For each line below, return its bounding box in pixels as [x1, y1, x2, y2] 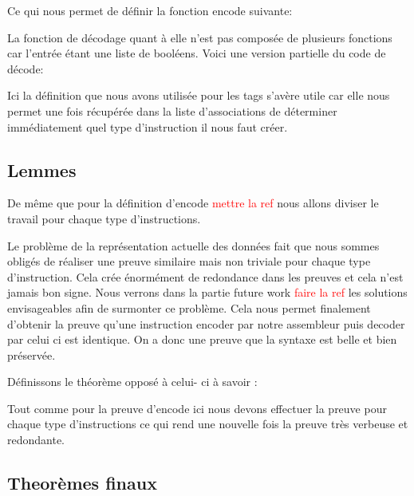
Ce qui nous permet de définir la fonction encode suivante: [7, 2, 293, 18]
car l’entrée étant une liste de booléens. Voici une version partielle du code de [7, 45, 386, 61]
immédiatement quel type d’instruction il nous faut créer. [7, 118, 288, 135]
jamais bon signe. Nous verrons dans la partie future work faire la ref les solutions [7, 284, 408, 301]
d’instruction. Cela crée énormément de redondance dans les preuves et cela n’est [7, 268, 404, 285]
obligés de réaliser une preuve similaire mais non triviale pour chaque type [7, 253, 371, 270]
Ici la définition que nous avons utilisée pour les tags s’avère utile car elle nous [7, 87, 390, 104]
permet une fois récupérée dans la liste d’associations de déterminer [7, 102, 337, 119]
